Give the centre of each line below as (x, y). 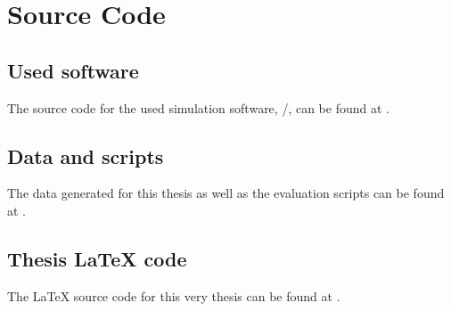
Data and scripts (86, 155)
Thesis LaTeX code (97, 258)
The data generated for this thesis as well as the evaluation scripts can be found (226, 193)
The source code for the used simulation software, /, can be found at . (198, 107)
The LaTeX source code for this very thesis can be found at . (174, 295)
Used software (73, 70)
